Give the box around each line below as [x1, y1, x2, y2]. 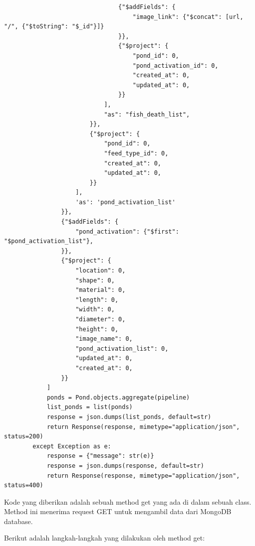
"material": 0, [75, 286, 126, 294]
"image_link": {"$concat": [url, [132, 13, 244, 20]
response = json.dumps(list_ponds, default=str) [46, 413, 212, 420]
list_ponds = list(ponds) [46, 404, 133, 411]
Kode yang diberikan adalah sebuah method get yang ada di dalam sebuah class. [4, 496, 252, 507]
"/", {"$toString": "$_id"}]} [4, 23, 104, 30]
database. [4, 516, 33, 526]
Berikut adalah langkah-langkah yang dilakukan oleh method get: [4, 533, 205, 543]
